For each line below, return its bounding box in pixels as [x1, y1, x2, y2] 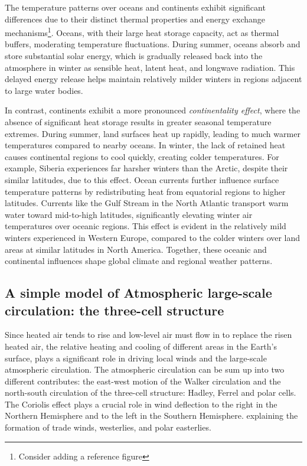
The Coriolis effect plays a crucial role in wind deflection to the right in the [5, 397, 277, 410]
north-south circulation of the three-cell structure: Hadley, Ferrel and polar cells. [5, 386, 296, 399]
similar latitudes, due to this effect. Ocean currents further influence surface [5, 173, 279, 185]
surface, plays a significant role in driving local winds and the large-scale [5, 351, 267, 364]
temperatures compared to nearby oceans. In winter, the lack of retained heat [5, 139, 286, 151]
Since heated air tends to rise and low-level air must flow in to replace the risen [5, 328, 292, 341]
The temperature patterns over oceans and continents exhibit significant [5, 1, 266, 13]
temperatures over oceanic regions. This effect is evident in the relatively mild [5, 220, 286, 232]
